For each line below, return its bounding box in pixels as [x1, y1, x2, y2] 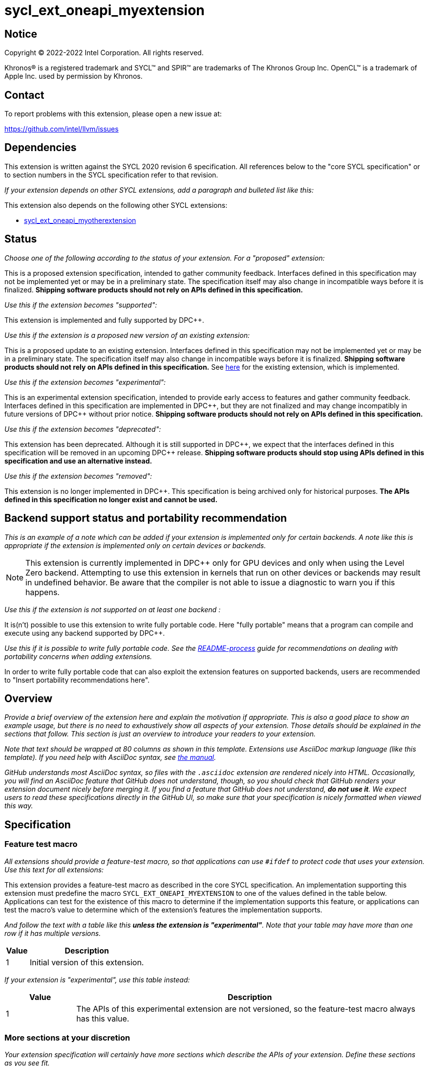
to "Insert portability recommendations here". [4, 675, 150, 684]
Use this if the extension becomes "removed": [4, 471, 152, 480]
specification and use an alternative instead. [4, 456, 152, 465]
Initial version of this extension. [30, 957, 144, 967]
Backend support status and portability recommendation [4, 512, 287, 525]
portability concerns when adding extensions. [4, 652, 152, 661]
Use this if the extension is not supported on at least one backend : [4, 605, 221, 614]
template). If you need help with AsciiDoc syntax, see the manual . [4, 753, 216, 762]
